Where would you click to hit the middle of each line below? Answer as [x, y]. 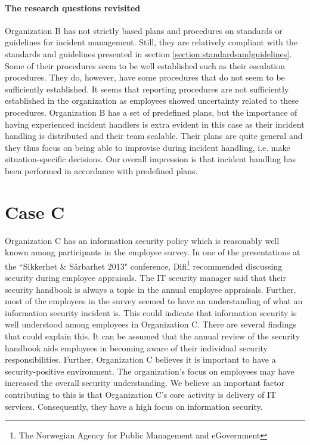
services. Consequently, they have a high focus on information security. [134, 406]
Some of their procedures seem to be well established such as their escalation [145, 65]
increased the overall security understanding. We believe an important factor [145, 383]
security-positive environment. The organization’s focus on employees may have [150, 371]
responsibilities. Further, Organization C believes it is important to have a [140, 359]
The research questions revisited [73, 7]
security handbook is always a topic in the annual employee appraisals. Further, [151, 289]
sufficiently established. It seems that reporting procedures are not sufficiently [147, 89]
